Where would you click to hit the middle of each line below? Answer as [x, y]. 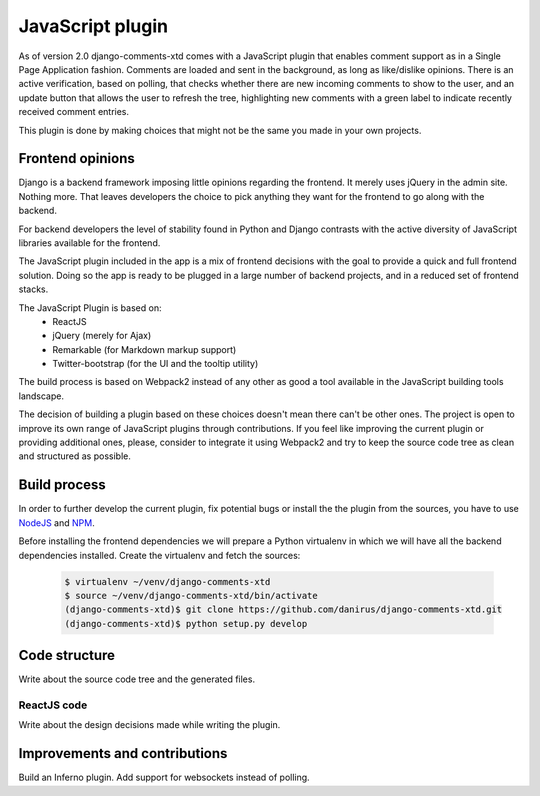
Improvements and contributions [123, 753]
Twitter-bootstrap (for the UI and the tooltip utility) [155, 364]
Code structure [66, 655]
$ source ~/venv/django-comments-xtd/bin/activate [191, 595]
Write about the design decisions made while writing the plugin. [149, 725]
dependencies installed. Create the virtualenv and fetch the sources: [159, 555]
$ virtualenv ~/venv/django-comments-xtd [167, 581]
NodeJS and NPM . [56, 522]
